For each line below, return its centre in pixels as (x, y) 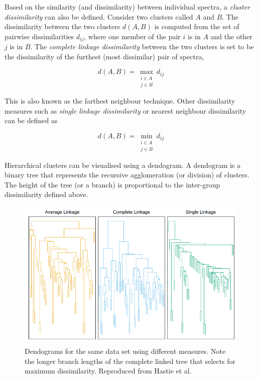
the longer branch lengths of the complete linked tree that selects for (130, 361)
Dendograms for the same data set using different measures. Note (125, 351)
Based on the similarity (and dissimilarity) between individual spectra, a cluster (127, 7)
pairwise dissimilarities (39, 36)
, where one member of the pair (132, 36)
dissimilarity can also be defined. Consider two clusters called (99, 16)
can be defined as (31, 120)
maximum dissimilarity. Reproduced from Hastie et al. (108, 371)
